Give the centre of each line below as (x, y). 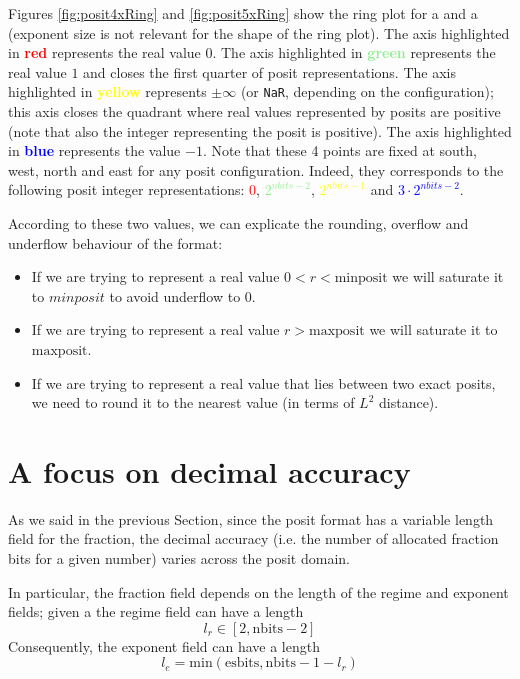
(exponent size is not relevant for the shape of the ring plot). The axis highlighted (259, 32)
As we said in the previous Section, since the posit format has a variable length (251, 518)
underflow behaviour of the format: (115, 242)
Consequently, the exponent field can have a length (164, 645)
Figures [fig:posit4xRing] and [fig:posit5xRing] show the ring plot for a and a (243, 13)
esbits (242, 663)
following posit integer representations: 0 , (134, 189)
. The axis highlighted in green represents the (354, 52)
